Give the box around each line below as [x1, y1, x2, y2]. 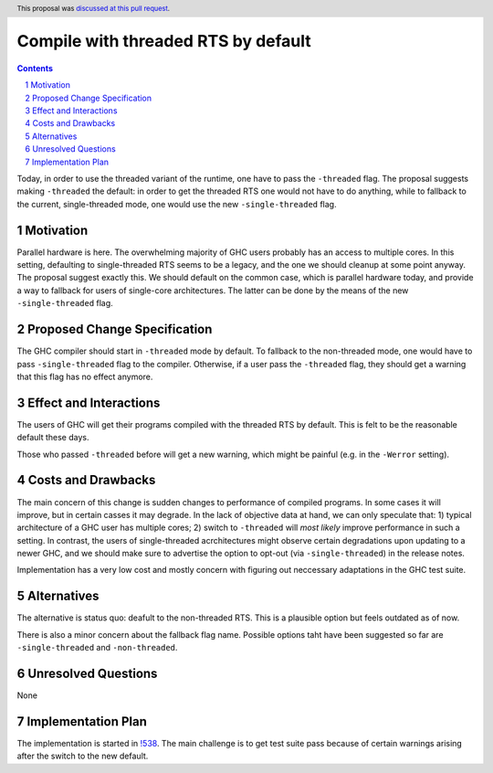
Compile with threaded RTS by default [16, 31, 312, 52]
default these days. [16, 432, 89, 443]
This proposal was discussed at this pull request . [16, 4, 171, 13]
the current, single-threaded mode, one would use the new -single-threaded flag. [16, 198, 337, 209]
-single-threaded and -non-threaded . [16, 642, 178, 653]
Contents [16, 62, 54, 73]
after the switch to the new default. [16, 750, 149, 762]
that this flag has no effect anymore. [16, 371, 153, 382]
